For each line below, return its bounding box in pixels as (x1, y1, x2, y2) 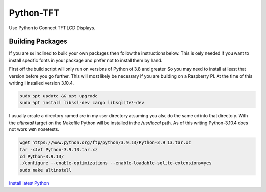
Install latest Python (9, 180, 49, 186)
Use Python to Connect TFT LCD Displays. (9, 25, 96, 31)
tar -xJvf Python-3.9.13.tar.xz (19, 147, 98, 152)
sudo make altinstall (19, 167, 72, 173)
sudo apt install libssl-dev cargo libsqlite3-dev (19, 100, 145, 106)
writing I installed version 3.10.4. (9, 80, 74, 86)
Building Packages (9, 37, 67, 46)
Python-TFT (9, 7, 60, 18)
